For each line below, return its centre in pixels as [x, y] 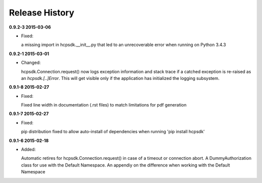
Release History [42, 13]
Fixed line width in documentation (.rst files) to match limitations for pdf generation [104, 105]
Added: [28, 150]
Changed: [31, 62]
